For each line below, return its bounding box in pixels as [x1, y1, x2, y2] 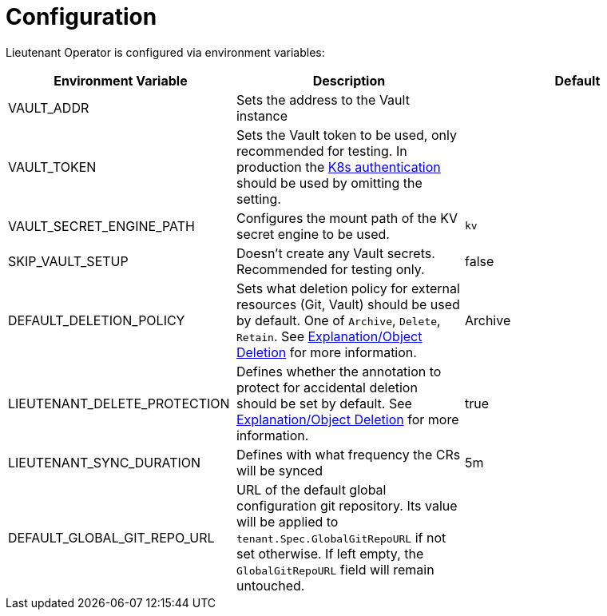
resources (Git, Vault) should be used [236, 296, 460, 312]
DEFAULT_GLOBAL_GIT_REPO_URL [8, 529, 215, 546]
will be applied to [236, 513, 339, 530]
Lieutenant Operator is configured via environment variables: [6, 45, 325, 59]
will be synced [236, 462, 323, 479]
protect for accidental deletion [236, 379, 418, 395]
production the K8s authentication [236, 158, 441, 175]
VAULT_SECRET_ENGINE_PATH [8, 217, 195, 234]
